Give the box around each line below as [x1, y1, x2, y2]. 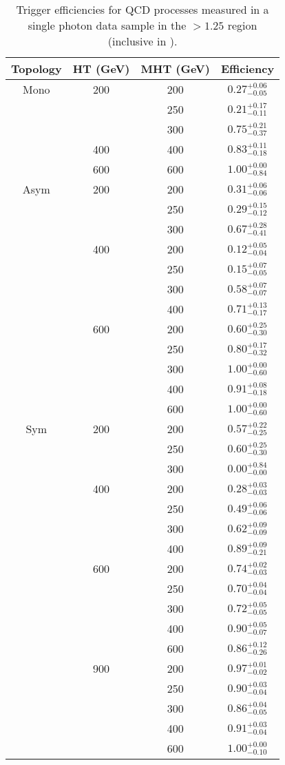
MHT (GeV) [140, 61, 210, 76]
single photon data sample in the [28, 17, 187, 33]
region [227, 17, 257, 33]
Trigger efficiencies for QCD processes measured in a [16, 1, 269, 17]
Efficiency [220, 61, 275, 76]
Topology [11, 61, 62, 76]
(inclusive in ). [107, 33, 178, 49]
